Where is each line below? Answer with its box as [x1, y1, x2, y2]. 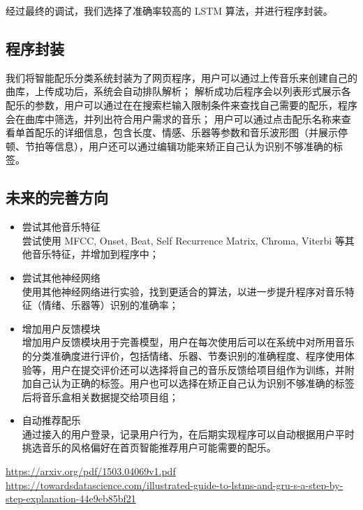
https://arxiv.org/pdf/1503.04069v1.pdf [6, 464, 176, 479]
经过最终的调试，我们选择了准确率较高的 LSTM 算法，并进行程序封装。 [6, 3, 333, 17]
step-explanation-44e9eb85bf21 [6, 491, 136, 506]
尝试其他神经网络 [22, 270, 101, 284]
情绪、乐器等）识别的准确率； [41, 298, 179, 312]
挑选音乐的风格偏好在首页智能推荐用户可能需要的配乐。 [22, 440, 276, 455]
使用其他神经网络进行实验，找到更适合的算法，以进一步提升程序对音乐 [22, 284, 345, 298]
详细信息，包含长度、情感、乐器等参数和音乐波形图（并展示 [64, 125, 338, 140]
